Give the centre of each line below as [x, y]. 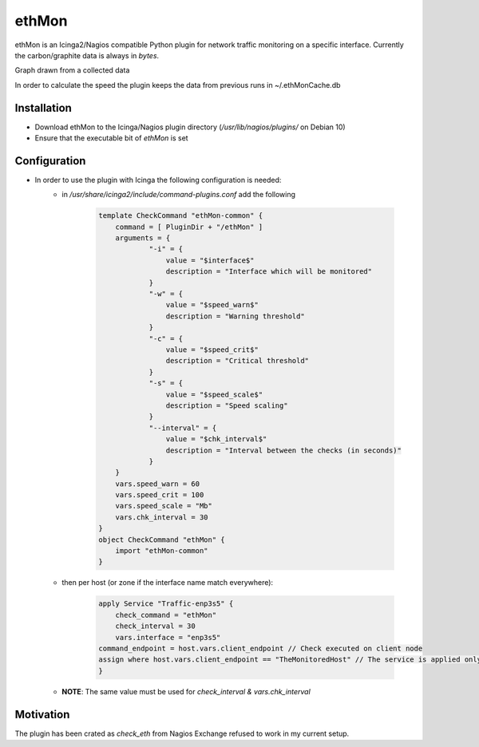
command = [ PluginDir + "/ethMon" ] [189, 227]
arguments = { [143, 238]
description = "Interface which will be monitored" [269, 272]
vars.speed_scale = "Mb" [164, 506]
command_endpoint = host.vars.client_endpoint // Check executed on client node [261, 648]
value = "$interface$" [210, 260]
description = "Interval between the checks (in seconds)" [284, 450]
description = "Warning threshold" [235, 316]
